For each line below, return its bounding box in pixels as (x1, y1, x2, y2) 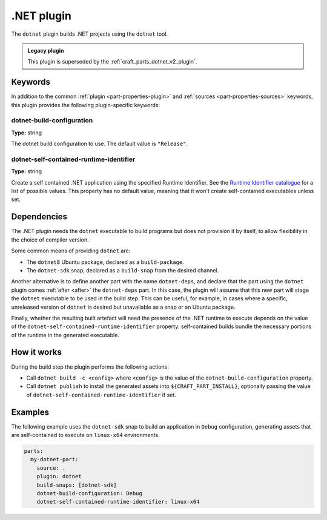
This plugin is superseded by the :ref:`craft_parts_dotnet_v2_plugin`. (27, 58, 197, 65)
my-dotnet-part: (30, 456, 79, 463)
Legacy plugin (27, 47, 64, 54)
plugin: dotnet (36, 473, 82, 480)
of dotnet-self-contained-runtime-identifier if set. (26, 391, 177, 398)
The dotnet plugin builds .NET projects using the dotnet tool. (11, 30, 168, 38)
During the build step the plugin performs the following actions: (11, 363, 170, 370)
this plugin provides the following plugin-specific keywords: (11, 101, 160, 108)
